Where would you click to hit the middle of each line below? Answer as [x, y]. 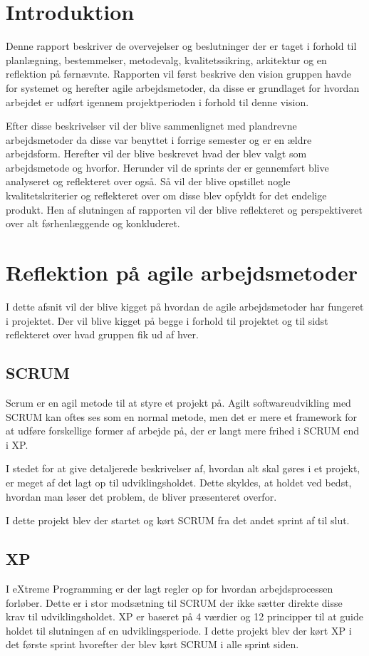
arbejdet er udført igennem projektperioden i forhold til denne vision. [157, 101]
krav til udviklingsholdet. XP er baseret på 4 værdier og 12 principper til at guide [184, 616]
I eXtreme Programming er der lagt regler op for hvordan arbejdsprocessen [170, 588]
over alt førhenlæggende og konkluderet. [93, 223]
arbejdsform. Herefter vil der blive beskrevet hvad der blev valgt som [156, 153]
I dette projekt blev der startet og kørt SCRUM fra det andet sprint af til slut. [178, 520]
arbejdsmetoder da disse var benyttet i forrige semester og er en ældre [159, 139]
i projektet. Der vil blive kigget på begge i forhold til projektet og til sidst [167, 320]
